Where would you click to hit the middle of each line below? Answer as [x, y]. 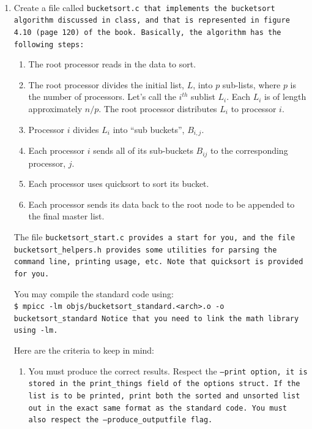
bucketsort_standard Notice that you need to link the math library [156, 318]
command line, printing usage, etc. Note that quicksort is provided [158, 262]
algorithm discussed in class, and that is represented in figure [152, 21]
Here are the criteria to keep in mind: [84, 350]
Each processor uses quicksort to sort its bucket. [119, 184]
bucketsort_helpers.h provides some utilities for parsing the [145, 250]
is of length [285, 97]
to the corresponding [249, 150]
